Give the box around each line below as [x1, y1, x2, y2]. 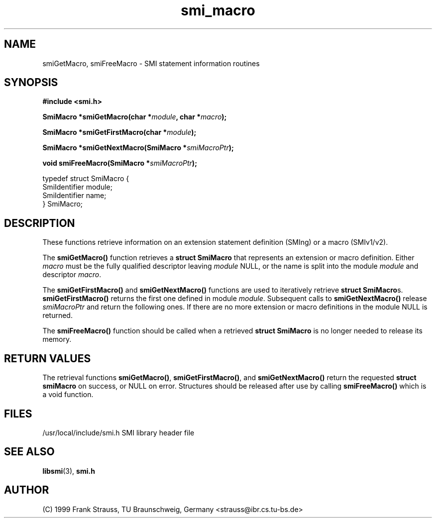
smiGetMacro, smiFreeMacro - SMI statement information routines [42, 59, 260, 68]
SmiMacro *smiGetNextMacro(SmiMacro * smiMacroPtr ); [42, 143, 234, 152]
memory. [42, 335, 72, 344]
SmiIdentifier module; [42, 183, 112, 192]
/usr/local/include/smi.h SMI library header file [42, 428, 195, 437]
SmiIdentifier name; [42, 191, 107, 200]
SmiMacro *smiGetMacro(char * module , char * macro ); [42, 112, 227, 121]
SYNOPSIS [4, 76, 58, 89]
